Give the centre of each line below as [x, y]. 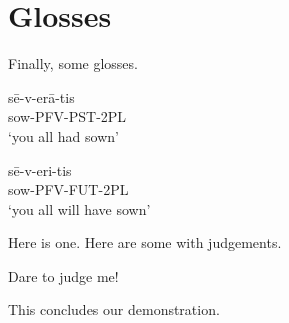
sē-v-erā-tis [41, 96]
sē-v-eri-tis [40, 169]
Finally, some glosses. [73, 63]
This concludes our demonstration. [114, 309]
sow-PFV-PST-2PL [67, 116]
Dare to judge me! [63, 275]
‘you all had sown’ [63, 135]
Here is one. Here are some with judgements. [145, 242]
